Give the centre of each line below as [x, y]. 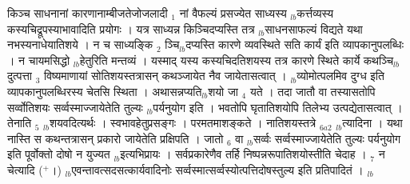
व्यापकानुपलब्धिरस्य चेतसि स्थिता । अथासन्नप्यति [105, 91]
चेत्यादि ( [25, 169]
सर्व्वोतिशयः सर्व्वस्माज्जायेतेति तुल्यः [75, 107]
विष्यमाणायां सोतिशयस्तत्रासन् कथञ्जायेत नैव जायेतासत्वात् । [165, 76]
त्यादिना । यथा [372, 123]
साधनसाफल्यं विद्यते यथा [314, 28]
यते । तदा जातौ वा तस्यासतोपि [312, 91]
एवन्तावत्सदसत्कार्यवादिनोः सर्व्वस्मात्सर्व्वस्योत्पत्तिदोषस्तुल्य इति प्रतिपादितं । [217, 169]
